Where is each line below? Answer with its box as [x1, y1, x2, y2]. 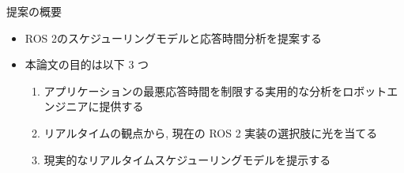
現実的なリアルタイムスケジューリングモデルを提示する [43, 151, 331, 167]
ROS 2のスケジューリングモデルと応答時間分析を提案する [25, 29, 323, 46]
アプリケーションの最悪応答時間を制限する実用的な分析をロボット [43, 82, 387, 99]
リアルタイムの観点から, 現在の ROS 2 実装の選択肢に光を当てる [43, 124, 378, 141]
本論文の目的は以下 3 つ [25, 56, 149, 73]
